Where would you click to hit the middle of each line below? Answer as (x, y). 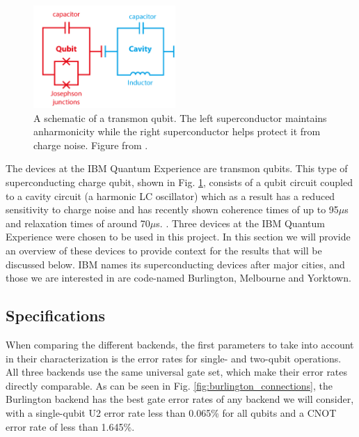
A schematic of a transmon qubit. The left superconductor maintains (180, 117)
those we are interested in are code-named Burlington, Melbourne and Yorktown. (178, 278)
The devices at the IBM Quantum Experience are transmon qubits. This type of (177, 168)
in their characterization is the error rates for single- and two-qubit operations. (174, 358)
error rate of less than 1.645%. (70, 426)
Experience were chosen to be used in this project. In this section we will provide (178, 237)
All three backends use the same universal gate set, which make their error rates (177, 372)
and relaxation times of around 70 (78, 223)
